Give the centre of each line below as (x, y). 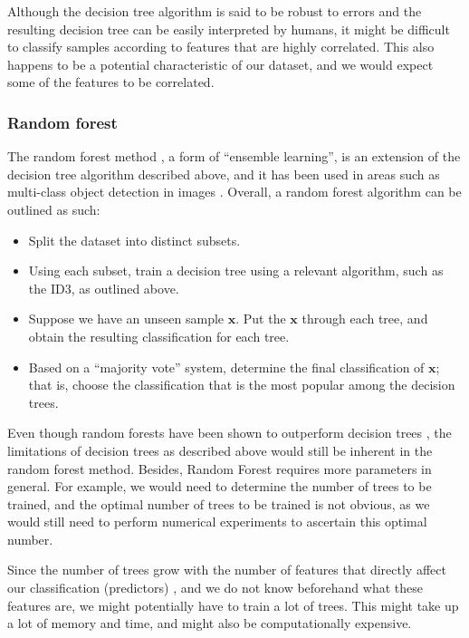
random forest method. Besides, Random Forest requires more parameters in (220, 468)
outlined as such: (54, 209)
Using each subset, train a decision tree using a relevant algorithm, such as (236, 271)
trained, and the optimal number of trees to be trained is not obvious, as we (219, 503)
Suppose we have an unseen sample (126, 319)
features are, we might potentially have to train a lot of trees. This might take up (233, 605)
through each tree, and (365, 319)
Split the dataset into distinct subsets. (134, 240)
